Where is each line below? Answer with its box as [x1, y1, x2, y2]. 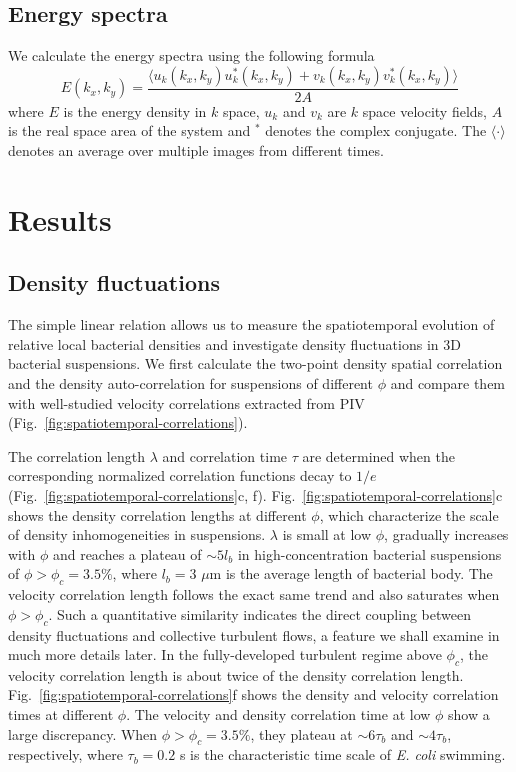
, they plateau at [250, 723, 353, 744]
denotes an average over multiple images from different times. [8, 140, 384, 161]
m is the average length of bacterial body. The [209, 563, 493, 584]
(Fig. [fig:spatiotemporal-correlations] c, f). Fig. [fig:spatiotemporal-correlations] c [8, 484, 503, 505]
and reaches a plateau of [52, 543, 202, 564]
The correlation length [8, 445, 145, 466]
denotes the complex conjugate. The [265, 120, 487, 141]
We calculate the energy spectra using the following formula [8, 45, 375, 66]
